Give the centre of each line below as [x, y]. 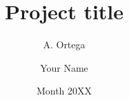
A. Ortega [64, 44]
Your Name [64, 67]
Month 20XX [64, 91]
